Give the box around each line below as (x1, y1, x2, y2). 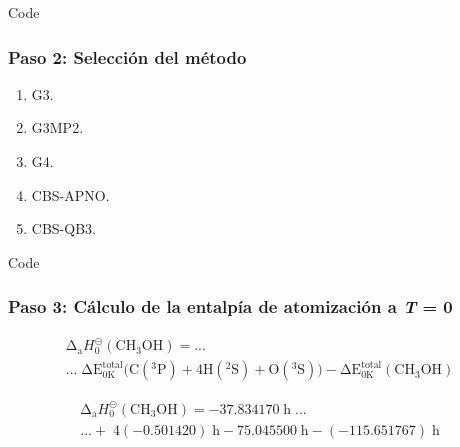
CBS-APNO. (31, 184, 110, 205)
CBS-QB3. (31, 218, 96, 239)
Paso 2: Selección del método (8, 44, 247, 69)
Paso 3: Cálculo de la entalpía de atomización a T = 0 (8, 294, 453, 319)
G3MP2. (31, 117, 84, 138)
